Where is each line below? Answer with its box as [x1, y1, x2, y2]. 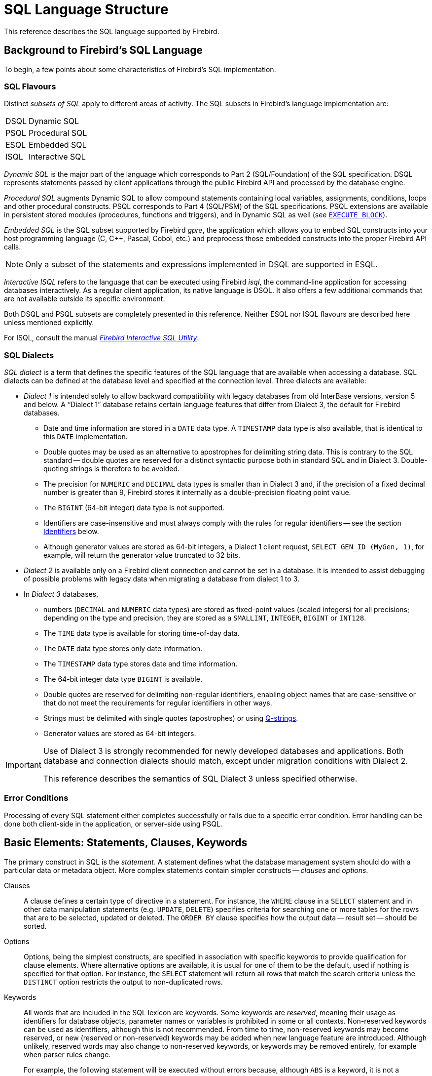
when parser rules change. [24, 1050, 111, 1059]
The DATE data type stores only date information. [43, 644, 203, 653]
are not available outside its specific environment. [4, 294, 165, 303]
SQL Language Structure [4, 1, 169, 18]
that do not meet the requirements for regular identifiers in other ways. [43, 699, 272, 707]
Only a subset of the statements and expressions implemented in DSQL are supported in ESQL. [25, 259, 378, 270]
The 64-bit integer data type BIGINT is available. [43, 675, 202, 684]
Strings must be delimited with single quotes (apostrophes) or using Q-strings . [43, 714, 298, 723]
